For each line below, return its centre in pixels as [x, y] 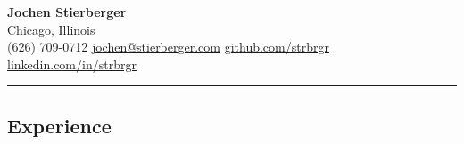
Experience [59, 125]
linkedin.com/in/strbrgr [72, 64]
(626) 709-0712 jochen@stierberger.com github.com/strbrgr [168, 47]
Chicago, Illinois [51, 29]
